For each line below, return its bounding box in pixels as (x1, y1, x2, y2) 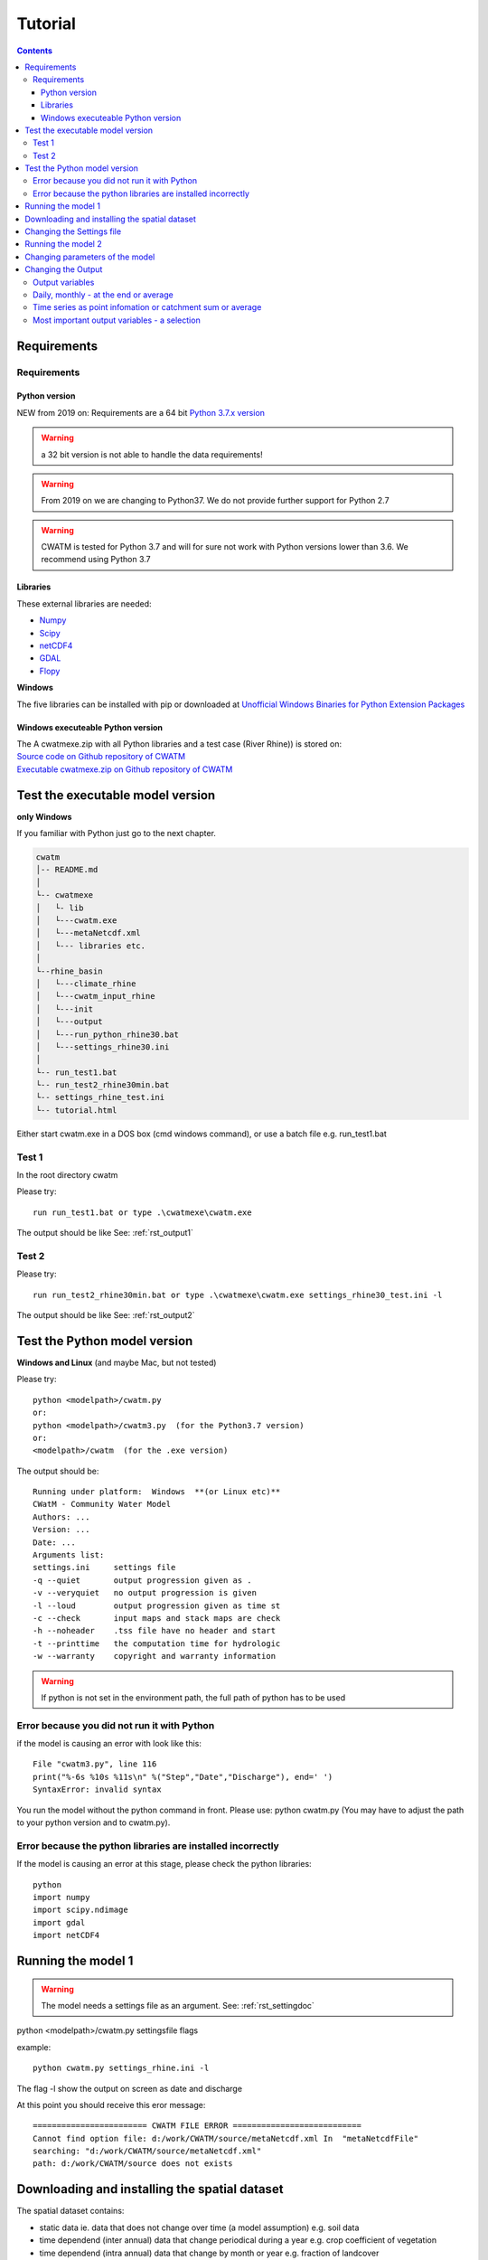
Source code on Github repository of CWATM (16, 751, 185, 762)
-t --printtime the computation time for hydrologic (33, 1638, 281, 1649)
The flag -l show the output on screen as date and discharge (16, 2083, 243, 2094)
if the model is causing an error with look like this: (16, 1738, 202, 1749)
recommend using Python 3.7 (41, 554, 151, 565)
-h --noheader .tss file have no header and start (33, 1625, 276, 1636)
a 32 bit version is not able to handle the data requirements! (41, 448, 263, 460)
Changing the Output (24, 264, 103, 275)
